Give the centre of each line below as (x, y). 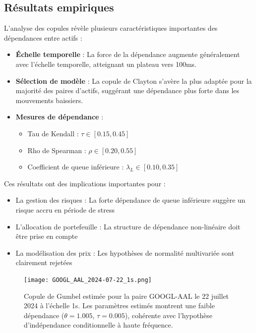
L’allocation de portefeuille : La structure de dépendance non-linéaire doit (128, 226)
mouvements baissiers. (49, 100)
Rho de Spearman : (57, 150)
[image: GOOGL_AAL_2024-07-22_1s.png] (88, 280)
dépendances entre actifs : (43, 37)
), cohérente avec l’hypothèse (168, 315)
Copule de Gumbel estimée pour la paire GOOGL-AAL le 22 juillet (127, 296)
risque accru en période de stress (65, 209)
